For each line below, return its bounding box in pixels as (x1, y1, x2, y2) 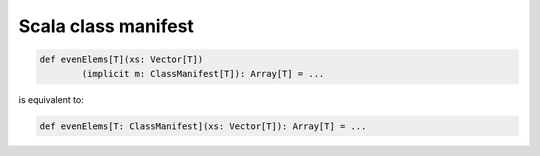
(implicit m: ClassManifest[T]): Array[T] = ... (81, 68, 325, 79)
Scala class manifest (18, 15, 195, 37)
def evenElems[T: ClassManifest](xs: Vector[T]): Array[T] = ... (39, 120, 367, 132)
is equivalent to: (18, 93, 84, 105)
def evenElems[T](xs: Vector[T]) (39, 54, 204, 65)
